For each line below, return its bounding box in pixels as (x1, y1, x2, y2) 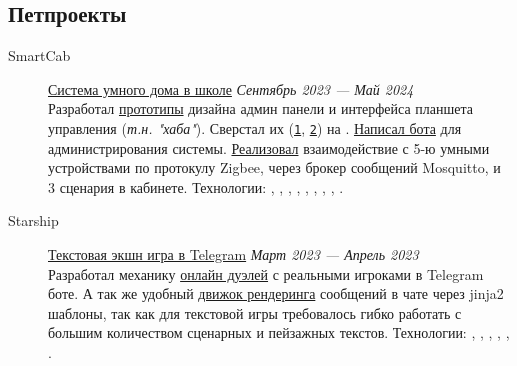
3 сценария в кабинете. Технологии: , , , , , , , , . (48, 176, 344, 197)
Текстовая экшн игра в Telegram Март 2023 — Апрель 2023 (48, 244, 419, 265)
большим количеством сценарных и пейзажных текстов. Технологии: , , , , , (48, 322, 510, 343)
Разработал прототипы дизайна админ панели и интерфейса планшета (48, 98, 474, 119)
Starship (8, 210, 59, 231)
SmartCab (8, 45, 71, 66)
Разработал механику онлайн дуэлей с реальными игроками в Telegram (48, 263, 484, 284)
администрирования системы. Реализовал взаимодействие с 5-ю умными (48, 137, 490, 158)
